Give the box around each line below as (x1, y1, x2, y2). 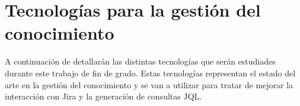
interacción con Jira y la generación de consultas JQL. (5, 90, 202, 102)
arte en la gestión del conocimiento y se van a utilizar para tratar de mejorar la (5, 78, 293, 91)
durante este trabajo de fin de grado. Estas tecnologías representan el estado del (5, 66, 296, 79)
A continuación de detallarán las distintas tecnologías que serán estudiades (5, 55, 276, 68)
